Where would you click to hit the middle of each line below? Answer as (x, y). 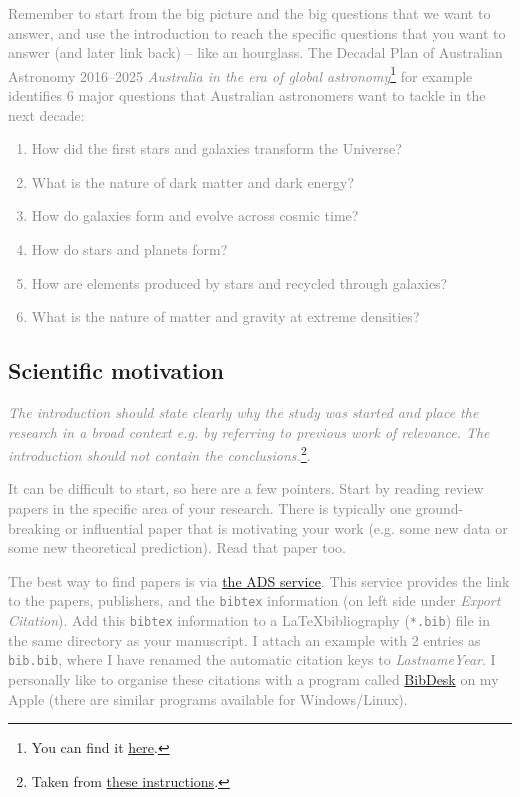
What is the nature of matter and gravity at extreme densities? (225, 316)
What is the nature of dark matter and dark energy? (193, 181)
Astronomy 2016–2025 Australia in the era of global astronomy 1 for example (240, 74)
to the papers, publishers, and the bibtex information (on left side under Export (254, 600)
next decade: (46, 114)
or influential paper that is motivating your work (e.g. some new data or (286, 527)
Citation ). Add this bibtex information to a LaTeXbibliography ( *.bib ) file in (249, 620)
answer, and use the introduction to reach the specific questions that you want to (257, 32)
